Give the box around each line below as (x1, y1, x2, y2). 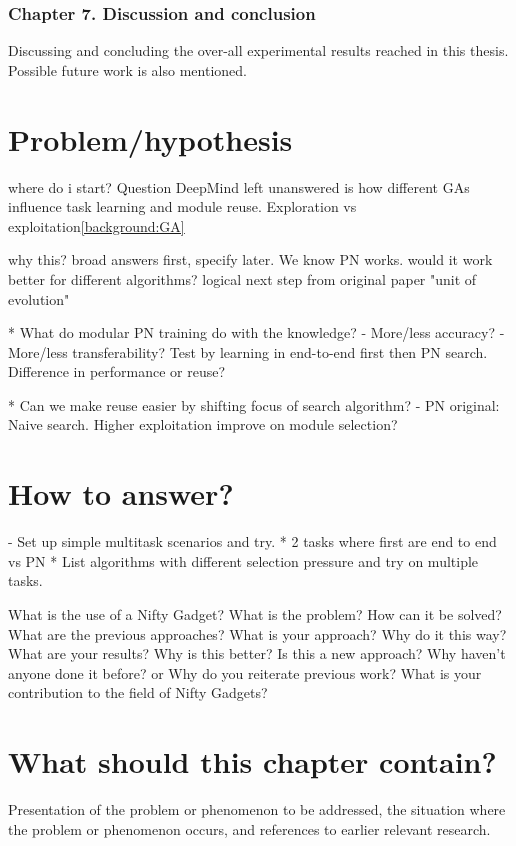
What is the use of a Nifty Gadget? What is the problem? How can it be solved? (8, 603, 502, 624)
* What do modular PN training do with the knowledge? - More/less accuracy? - (8, 322, 505, 343)
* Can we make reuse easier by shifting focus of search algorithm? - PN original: (8, 394, 500, 415)
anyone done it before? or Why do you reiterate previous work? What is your (8, 662, 482, 683)
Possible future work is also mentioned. (8, 59, 247, 80)
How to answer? (8, 473, 234, 514)
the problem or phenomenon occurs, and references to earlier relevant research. (8, 818, 491, 839)
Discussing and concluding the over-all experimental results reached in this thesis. (8, 40, 509, 61)
